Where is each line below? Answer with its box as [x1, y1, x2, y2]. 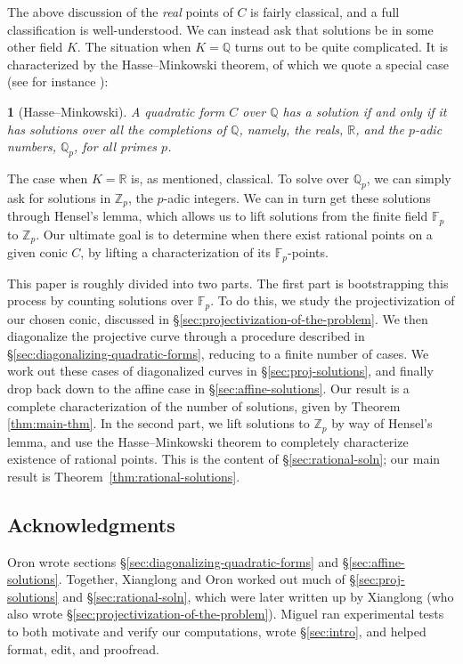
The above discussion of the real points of [7, 3, 233, 20]
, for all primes [74, 137, 158, 156]
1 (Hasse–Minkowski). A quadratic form [7, 101, 225, 120]
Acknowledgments [7, 510, 175, 538]
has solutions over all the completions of [7, 119, 227, 138]
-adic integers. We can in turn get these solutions [163, 188, 431, 206]
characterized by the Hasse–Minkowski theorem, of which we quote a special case [7, 54, 449, 73]
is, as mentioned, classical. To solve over [131, 168, 350, 187]
